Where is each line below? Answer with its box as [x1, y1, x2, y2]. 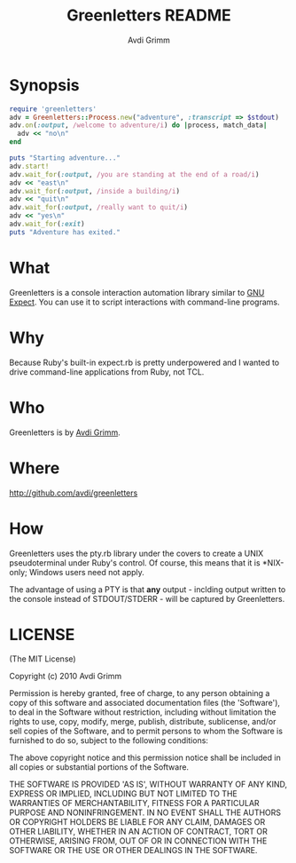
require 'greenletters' [9, 104, 97, 114]
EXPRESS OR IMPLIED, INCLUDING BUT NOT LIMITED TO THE [9, 788, 238, 799]
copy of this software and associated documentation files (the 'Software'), [9, 698, 281, 709]
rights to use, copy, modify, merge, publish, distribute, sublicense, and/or [9, 717, 277, 727]
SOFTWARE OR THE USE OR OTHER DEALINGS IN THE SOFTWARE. [9, 845, 258, 856]
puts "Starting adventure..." [9, 154, 121, 162]
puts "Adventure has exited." [9, 227, 121, 236]
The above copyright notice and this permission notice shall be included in [9, 752, 281, 764]
